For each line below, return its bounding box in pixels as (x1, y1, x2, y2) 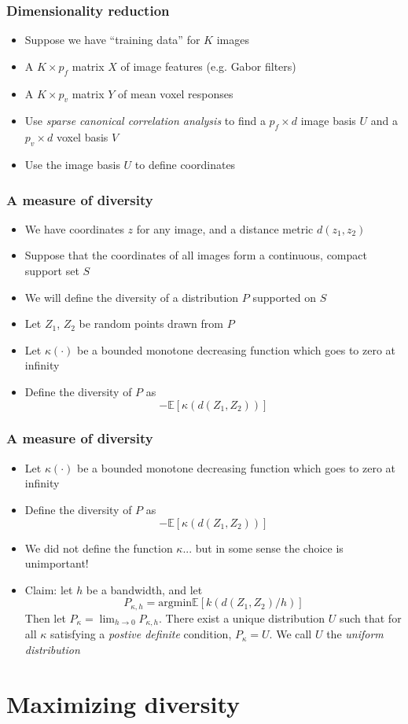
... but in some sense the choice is (182, 539, 344, 556)
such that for (339, 609, 402, 626)
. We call (269, 626, 312, 642)
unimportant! (24, 555, 89, 571)
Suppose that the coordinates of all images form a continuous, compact (24, 247, 367, 263)
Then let (24, 609, 66, 626)
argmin (158, 597, 193, 609)
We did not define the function (24, 539, 173, 556)
